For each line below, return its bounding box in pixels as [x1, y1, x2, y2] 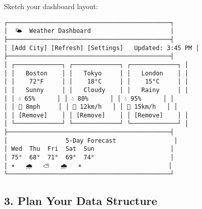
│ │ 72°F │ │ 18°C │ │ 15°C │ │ [4, 78, 189, 86]
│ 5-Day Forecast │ [4, 137, 178, 144]
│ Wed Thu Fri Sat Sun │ [4, 145, 174, 153]
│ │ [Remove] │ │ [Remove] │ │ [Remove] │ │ [4, 111, 189, 119]
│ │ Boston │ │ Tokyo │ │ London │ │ [4, 69, 189, 77]
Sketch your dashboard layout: [4, 1, 98, 11]
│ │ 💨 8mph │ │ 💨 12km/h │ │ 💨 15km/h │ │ [4, 103, 178, 111]
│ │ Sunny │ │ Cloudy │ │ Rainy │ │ [4, 86, 189, 94]
